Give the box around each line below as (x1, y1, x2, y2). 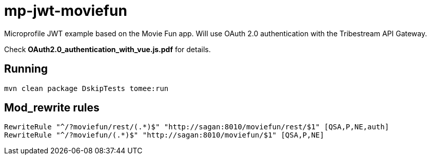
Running (4, 62, 48, 76)
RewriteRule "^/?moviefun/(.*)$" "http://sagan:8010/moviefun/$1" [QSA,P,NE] (4, 131, 324, 140)
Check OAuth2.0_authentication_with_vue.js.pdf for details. (4, 44, 211, 54)
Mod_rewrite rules (4, 101, 100, 115)
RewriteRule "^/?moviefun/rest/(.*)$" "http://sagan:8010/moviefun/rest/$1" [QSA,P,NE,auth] (4, 123, 389, 131)
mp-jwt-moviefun (4, 2, 127, 19)
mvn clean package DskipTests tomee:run (4, 84, 169, 93)
